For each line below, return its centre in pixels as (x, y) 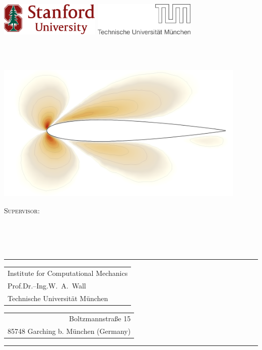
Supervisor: (22, 210)
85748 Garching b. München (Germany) (69, 331)
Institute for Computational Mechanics (68, 273)
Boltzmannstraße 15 (100, 318)
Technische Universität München (58, 298)
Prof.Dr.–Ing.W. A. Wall (47, 285)
